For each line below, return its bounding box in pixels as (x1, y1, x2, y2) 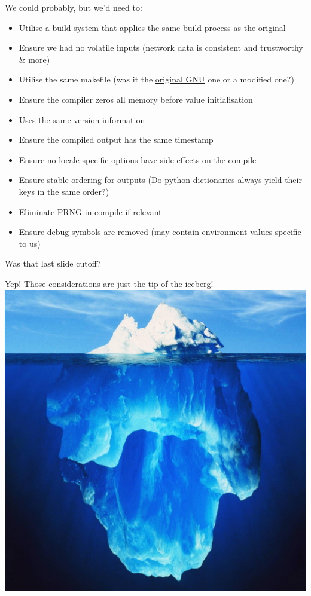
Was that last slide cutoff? (5, 257, 101, 270)
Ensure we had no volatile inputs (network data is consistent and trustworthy (19, 41, 303, 54)
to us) (19, 237, 41, 249)
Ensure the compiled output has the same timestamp (19, 133, 214, 146)
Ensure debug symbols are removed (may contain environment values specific (19, 225, 301, 238)
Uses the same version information (19, 113, 145, 126)
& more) (19, 53, 50, 65)
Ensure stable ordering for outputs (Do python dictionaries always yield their (19, 173, 302, 186)
